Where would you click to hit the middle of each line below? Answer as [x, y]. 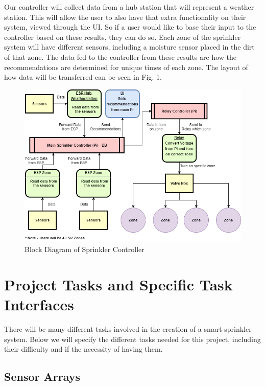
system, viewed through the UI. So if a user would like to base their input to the [130, 27]
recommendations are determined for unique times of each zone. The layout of [126, 67]
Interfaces [39, 304]
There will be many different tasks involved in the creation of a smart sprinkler [128, 328]
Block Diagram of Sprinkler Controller [85, 249]
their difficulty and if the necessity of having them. [83, 349]
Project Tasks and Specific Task [118, 284]
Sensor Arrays [42, 377]
